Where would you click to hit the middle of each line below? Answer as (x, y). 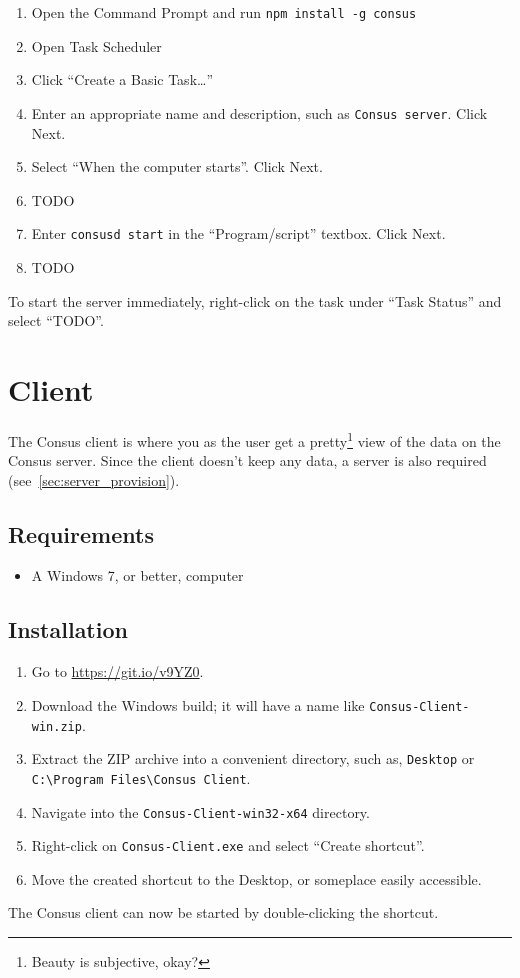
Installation (68, 629)
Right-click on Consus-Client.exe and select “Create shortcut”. (228, 845)
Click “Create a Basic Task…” (122, 79)
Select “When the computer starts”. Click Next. (177, 166)
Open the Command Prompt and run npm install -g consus (224, 12)
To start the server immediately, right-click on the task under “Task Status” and (255, 300)
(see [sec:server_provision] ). (94, 479)
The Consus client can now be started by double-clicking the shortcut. (223, 912)
